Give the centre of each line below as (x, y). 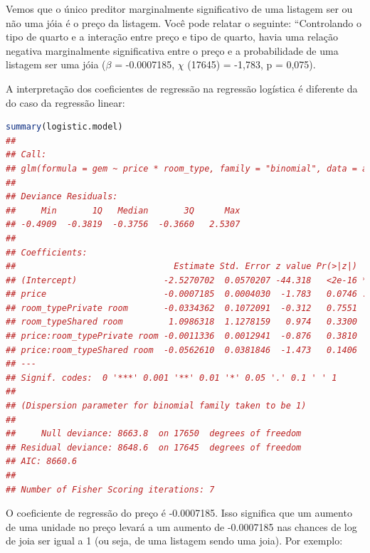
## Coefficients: (47, 252)
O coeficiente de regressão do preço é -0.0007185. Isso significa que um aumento (179, 513)
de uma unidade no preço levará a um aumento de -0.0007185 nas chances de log (181, 526)
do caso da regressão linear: (65, 102)
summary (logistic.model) (64, 127)
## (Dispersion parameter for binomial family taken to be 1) (156, 406)
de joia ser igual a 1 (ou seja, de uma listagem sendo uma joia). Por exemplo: (174, 541)
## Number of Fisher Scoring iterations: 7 (110, 489)
